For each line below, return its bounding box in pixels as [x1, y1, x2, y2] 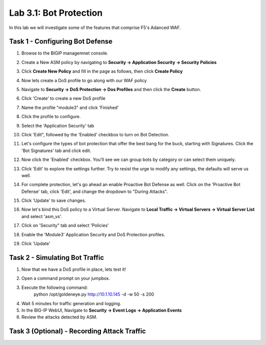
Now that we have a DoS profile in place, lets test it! [21, 266, 126, 272]
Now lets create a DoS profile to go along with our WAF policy [21, 77, 147, 83]
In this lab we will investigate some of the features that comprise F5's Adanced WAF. [9, 25, 181, 31]
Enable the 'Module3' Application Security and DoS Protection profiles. [21, 231, 166, 237]
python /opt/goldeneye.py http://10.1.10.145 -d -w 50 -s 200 [33, 291, 155, 297]
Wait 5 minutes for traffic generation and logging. [21, 300, 122, 306]
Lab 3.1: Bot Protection [9, 7, 103, 18]
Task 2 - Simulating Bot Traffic [9, 253, 104, 262]
